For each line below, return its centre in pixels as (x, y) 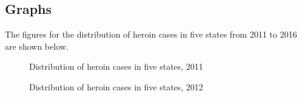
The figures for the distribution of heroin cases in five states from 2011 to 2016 (151, 34)
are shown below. (37, 46)
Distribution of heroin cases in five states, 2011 (116, 66)
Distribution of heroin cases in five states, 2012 (116, 86)
